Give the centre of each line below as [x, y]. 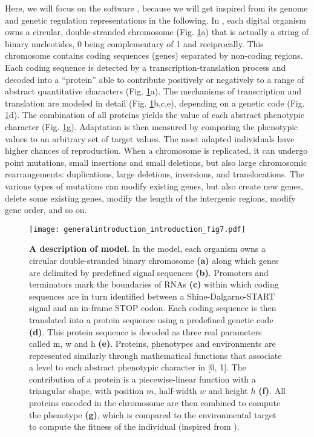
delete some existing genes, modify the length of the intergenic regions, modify [150, 198]
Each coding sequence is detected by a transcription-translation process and [146, 67]
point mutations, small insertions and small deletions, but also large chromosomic [156, 162]
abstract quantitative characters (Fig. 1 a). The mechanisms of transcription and [153, 91]
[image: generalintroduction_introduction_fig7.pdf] [137, 229]
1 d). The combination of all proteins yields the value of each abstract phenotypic [155, 115]
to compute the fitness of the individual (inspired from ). [134, 426]
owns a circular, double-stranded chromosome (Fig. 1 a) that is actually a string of [157, 32]
